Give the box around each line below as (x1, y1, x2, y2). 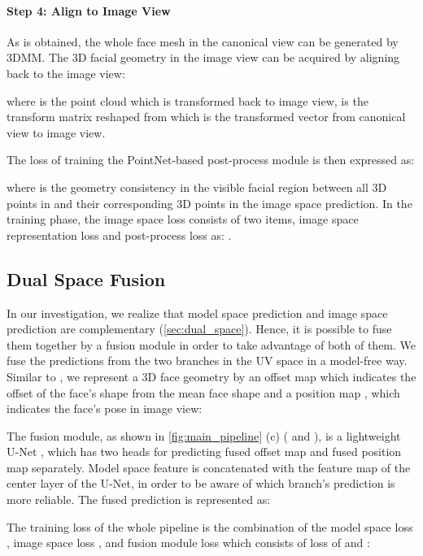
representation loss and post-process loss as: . (7, 226, 232, 243)
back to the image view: (7, 64, 125, 81)
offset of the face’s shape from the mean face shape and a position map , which (7, 384, 400, 401)
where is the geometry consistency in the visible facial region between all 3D (7, 178, 387, 195)
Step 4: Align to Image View (7, 2, 171, 19)
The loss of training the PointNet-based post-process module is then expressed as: (7, 151, 415, 168)
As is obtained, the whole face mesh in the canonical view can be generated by (7, 33, 399, 50)
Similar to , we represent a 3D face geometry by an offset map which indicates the (7, 367, 416, 384)
